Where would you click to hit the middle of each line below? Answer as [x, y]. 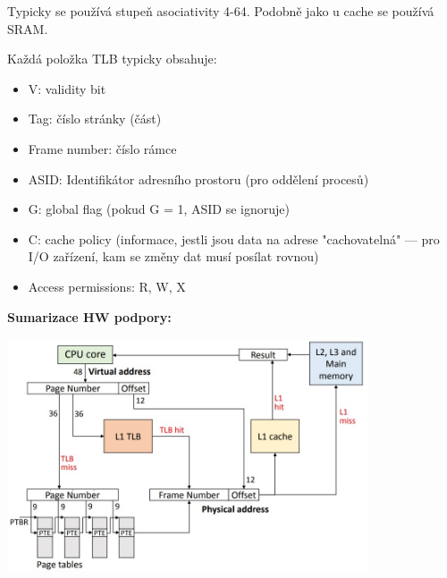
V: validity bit [67, 88]
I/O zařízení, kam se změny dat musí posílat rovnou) [173, 256]
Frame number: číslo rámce [102, 148]
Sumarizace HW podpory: [89, 316]
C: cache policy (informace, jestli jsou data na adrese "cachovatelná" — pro [234, 238]
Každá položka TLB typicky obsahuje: [112, 59]
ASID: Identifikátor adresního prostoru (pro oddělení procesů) [198, 178]
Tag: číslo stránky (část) [95, 119]
